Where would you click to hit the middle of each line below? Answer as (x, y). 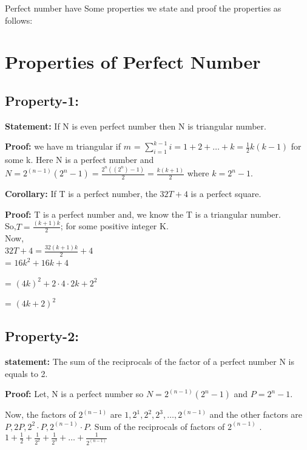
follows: (19, 20)
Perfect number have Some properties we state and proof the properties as (143, 8)
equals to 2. (26, 373)
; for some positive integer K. (114, 226)
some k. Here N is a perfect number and (79, 160)
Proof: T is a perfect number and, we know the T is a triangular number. (143, 214)
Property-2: (42, 336)
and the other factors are (256, 414)
